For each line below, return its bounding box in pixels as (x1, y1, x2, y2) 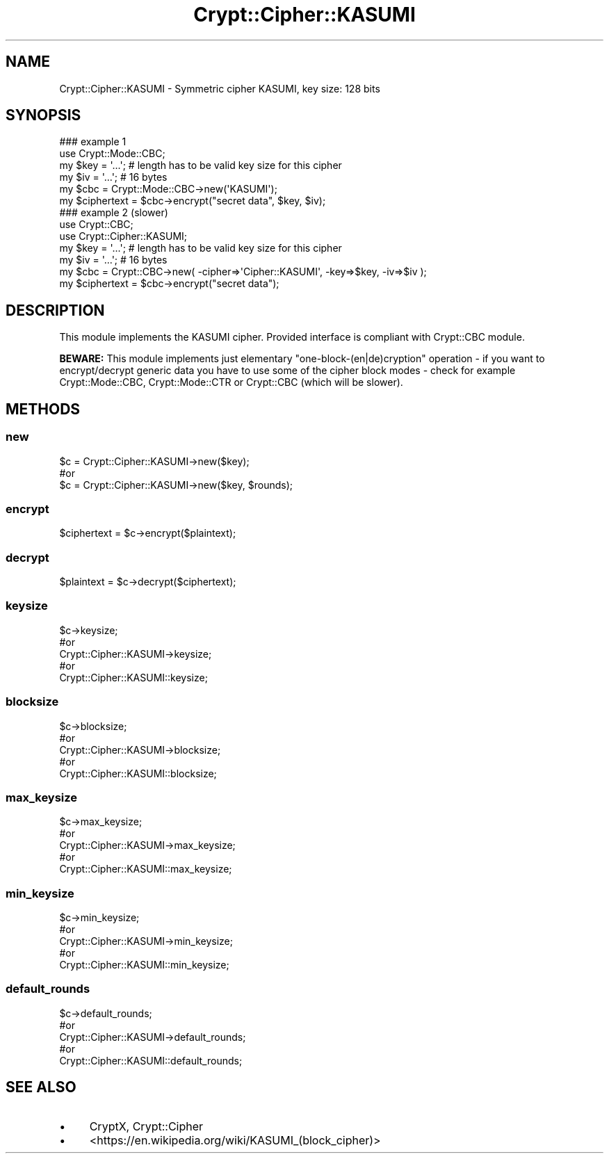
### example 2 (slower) (59, 206, 168, 219)
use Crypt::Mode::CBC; (59, 147, 165, 160)
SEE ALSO (6, 1078, 76, 1096)
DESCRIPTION (6, 301, 105, 319)
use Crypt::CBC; (59, 218, 133, 231)
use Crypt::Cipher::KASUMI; (59, 230, 188, 243)
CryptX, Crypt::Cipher (89, 1119, 204, 1133)
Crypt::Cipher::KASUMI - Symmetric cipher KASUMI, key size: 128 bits (59, 82, 380, 95)
